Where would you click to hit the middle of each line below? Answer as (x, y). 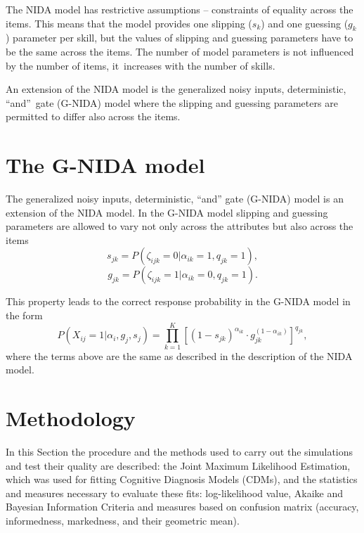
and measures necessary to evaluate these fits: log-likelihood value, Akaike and (175, 493)
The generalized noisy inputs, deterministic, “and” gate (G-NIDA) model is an (175, 199)
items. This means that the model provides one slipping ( (129, 23)
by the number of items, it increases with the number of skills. (141, 65)
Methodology (71, 418)
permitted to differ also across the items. (93, 116)
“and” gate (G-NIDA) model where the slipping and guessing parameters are (172, 102)
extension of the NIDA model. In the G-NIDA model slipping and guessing (167, 212)
